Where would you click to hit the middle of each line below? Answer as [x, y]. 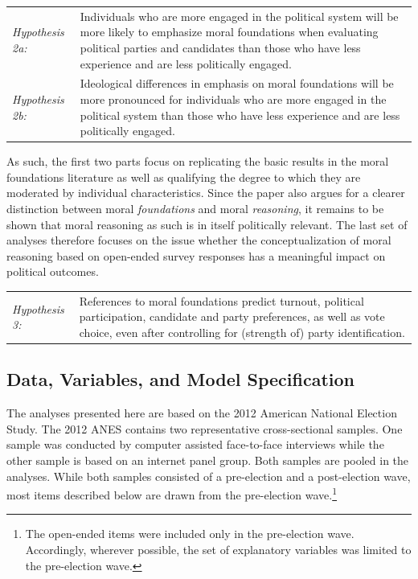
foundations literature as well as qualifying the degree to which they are [184, 177]
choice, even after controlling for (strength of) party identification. [242, 332]
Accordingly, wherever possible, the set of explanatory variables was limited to [218, 550]
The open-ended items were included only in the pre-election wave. [190, 534]
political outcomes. [53, 271]
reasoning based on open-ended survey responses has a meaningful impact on [196, 255]
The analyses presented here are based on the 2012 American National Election [202, 413]
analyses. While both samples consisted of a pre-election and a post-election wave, [209, 476]
